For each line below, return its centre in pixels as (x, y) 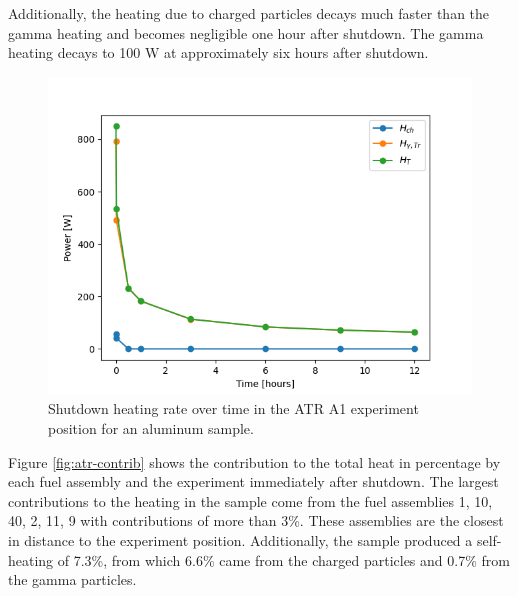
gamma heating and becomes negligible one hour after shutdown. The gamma (246, 32)
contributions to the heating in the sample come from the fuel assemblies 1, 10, (250, 500)
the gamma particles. (72, 579)
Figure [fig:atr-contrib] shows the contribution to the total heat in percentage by (254, 461)
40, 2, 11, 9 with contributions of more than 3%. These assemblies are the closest (256, 520)
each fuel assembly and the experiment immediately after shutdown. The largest (253, 481)
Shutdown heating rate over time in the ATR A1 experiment (233, 408)
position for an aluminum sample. (151, 427)
